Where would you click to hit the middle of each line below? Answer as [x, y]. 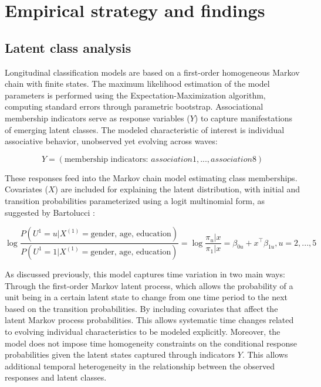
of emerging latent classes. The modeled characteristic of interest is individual [145, 129]
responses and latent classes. [56, 377]
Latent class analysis [68, 47]
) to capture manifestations [244, 118]
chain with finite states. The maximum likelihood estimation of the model [137, 84]
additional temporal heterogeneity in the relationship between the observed [140, 366]
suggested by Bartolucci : [50, 212]
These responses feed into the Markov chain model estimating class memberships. [151, 177]
